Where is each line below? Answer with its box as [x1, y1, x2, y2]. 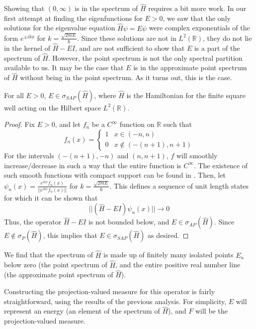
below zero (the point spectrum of [4, 259, 107, 270]
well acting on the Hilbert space [4, 102, 101, 112]
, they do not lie [203, 32, 252, 43]
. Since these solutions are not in [77, 32, 176, 43]
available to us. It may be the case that [4, 62, 124, 73]
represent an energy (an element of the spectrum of [4, 306, 160, 316]
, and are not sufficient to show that [75, 42, 185, 53]
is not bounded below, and [88, 217, 170, 227]
